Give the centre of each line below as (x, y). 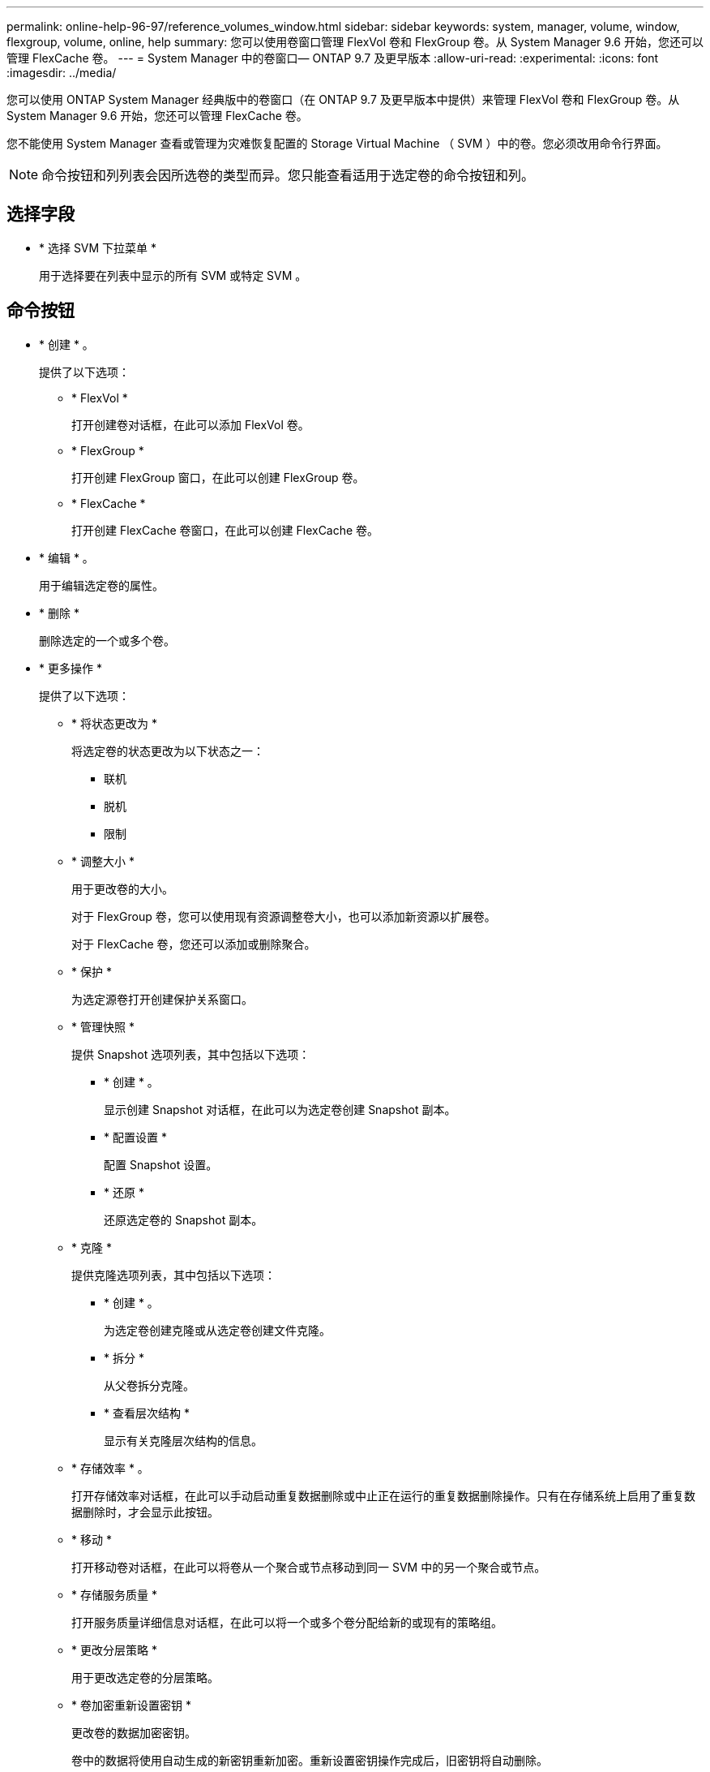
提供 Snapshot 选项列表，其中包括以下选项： (191, 1054)
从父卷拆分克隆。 (149, 1385)
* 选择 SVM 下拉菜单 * (98, 247)
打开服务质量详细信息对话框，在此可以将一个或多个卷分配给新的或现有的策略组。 (287, 1622)
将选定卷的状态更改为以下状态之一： (168, 751)
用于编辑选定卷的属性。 (101, 585)
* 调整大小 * (103, 861)
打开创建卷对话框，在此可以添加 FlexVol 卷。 (190, 424)
